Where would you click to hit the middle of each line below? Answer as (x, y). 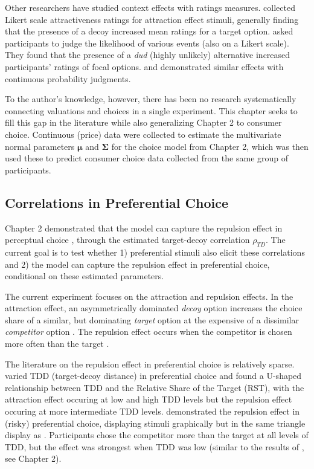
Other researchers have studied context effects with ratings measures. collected (150, 7)
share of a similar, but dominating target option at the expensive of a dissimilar (152, 319)
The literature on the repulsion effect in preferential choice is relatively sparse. (150, 364)
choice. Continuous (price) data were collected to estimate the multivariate (143, 134)
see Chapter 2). (33, 458)
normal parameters (40, 146)
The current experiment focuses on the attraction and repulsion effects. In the (149, 296)
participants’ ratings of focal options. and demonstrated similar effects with (144, 66)
